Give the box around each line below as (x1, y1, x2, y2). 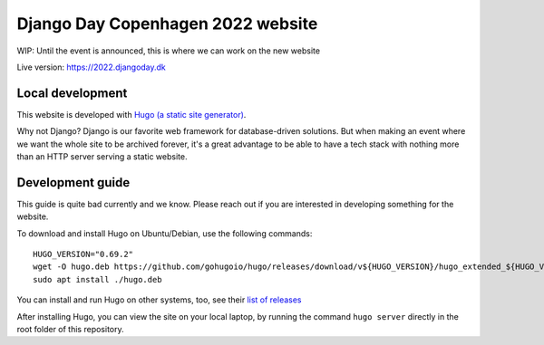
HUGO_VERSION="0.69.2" (33, 249, 134, 260)
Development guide (16, 175, 131, 190)
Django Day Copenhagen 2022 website (16, 14, 318, 34)
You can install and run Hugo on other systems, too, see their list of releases (16, 294, 303, 305)
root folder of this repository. (16, 324, 124, 335)
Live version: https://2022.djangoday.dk (16, 62, 167, 72)
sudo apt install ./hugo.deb (33, 274, 162, 284)
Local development (16, 85, 128, 101)
